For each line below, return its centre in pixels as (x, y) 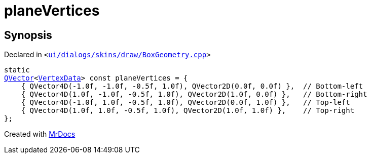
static (17, 70)
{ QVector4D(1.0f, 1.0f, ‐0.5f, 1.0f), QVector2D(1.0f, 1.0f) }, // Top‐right (188, 111)
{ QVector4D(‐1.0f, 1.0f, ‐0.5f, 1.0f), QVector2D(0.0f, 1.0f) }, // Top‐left (185, 103)
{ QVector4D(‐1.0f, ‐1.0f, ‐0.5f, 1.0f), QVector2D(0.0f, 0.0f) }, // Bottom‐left (192, 86)
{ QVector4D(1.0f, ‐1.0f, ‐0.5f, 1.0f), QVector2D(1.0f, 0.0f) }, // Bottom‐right (194, 94)
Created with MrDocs (40, 134)
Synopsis (28, 35)
